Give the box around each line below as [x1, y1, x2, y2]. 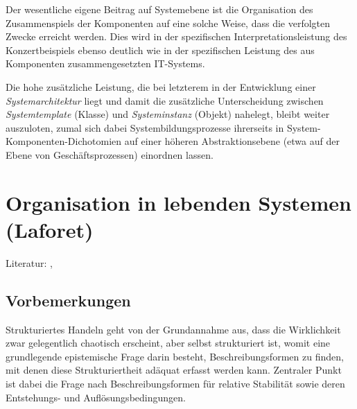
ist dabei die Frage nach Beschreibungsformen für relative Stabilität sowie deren [6, 376, 345, 391]
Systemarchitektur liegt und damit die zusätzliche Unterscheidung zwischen [6, 93, 324, 107]
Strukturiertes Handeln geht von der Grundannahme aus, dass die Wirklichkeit [6, 322, 341, 336]
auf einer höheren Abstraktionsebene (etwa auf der [124, 134, 340, 148]
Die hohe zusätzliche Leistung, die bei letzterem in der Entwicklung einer [6, 79, 316, 94]
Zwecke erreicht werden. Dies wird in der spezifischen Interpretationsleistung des [6, 29, 347, 44]
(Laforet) [6, 215, 94, 243]
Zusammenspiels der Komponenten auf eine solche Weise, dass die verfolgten [6, 15, 331, 30]
